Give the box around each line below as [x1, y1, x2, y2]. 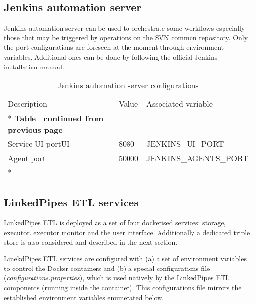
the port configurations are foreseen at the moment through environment [4, 42, 224, 52]
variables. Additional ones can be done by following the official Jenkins [4, 51, 218, 62]
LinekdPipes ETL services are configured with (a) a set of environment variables [4, 253, 247, 264]
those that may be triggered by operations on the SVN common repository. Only [4, 32, 248, 42]
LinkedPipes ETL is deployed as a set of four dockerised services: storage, [4, 217, 226, 228]
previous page [8, 124, 63, 135]
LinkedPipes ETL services [4, 194, 139, 209]
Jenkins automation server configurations [57, 79, 199, 91]
